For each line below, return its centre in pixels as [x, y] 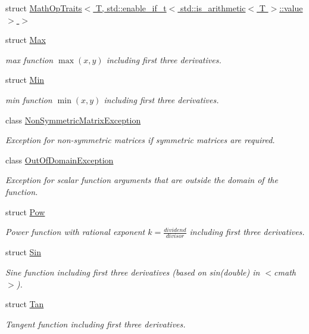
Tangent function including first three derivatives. [96, 324]
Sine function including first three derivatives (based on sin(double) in [133, 272]
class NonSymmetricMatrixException [73, 120]
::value [291, 8]
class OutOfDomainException [60, 160]
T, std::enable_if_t [131, 8]
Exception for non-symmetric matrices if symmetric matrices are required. [140, 140]
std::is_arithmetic [213, 8]
